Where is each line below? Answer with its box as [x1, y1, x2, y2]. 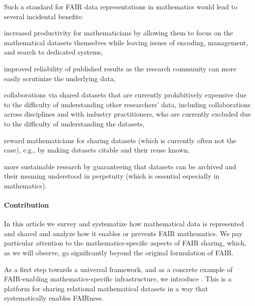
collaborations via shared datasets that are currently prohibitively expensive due [4, 90, 247, 100]
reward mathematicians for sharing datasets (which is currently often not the [4, 135, 236, 145]
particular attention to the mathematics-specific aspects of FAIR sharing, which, [4, 238, 247, 248]
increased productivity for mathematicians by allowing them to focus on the [4, 28, 233, 38]
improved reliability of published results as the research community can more [4, 63, 236, 73]
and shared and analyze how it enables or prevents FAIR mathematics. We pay [4, 228, 243, 238]
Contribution [4, 200, 49, 210]
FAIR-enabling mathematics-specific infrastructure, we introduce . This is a [4, 274, 232, 284]
